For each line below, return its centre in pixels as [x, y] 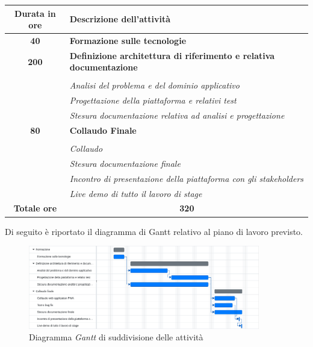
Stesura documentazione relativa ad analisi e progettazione [177, 115]
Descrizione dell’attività [120, 19]
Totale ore [35, 208]
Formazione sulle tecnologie [128, 40]
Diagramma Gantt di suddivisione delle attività [116, 337]
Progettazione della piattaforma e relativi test [153, 100]
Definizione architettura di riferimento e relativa [172, 55]
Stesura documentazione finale [125, 163]
